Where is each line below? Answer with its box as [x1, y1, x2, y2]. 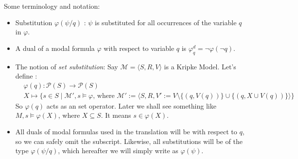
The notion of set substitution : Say [15, 61, 118, 71]
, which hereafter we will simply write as [58, 145, 178, 156]
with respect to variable [104, 43, 175, 53]
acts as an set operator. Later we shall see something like [46, 100, 216, 111]
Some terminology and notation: [4, 1, 100, 11]
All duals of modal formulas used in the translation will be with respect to [15, 127, 237, 137]
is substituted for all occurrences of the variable [95, 17, 237, 27]
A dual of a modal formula [15, 43, 95, 53]
